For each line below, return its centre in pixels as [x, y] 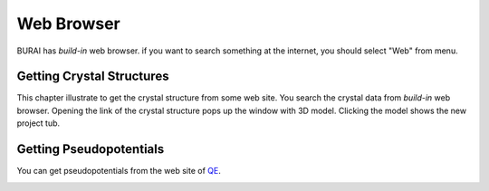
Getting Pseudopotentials [91, 149]
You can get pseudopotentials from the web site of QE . [119, 171]
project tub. [38, 123]
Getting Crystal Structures [93, 76]
